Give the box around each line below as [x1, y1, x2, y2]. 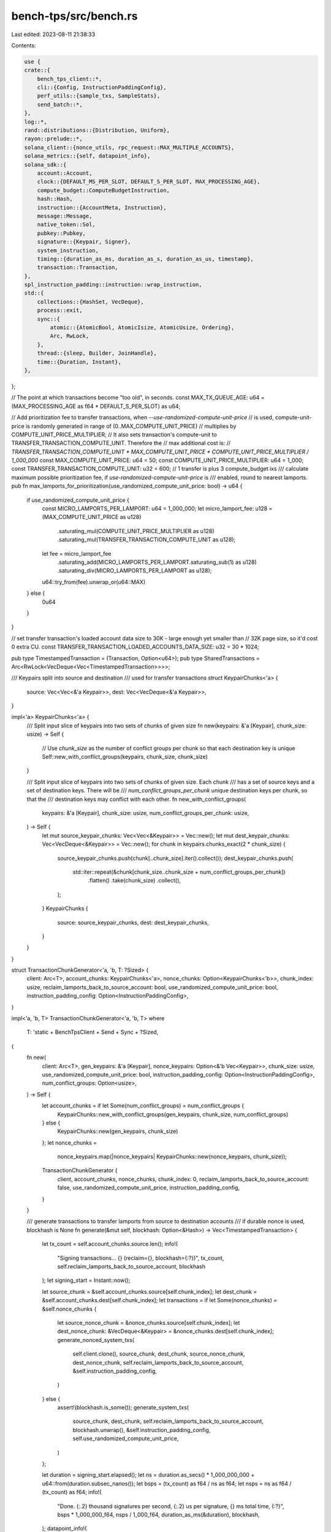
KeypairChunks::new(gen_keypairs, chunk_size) [57, 1128, 178, 1135]
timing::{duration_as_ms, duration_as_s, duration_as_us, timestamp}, [37, 255, 254, 262]
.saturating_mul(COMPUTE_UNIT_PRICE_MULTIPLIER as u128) [57, 527, 215, 534]
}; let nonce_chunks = [42, 1139, 97, 1146]
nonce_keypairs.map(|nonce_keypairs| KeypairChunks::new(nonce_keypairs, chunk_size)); [57, 1153, 287, 1161]
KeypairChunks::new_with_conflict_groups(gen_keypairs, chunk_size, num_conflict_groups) [57, 1110, 289, 1118]
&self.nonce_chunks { [42, 1305, 97, 1313]
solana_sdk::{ [24, 161, 67, 168]
